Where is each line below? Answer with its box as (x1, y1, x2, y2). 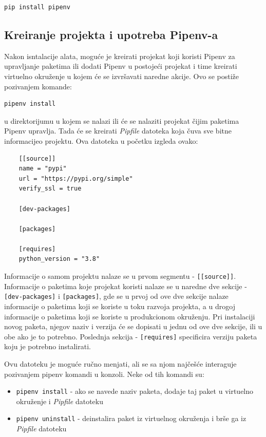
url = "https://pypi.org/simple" (18, 175, 133, 182)
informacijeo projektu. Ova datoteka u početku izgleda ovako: (4, 135, 198, 146)
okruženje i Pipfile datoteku (16, 395, 103, 406)
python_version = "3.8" (18, 255, 100, 263)
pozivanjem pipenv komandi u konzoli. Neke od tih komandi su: (4, 368, 204, 379)
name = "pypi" (18, 165, 67, 173)
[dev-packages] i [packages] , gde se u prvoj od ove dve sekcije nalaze (4, 291, 229, 301)
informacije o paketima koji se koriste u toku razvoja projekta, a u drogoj (4, 300, 235, 311)
